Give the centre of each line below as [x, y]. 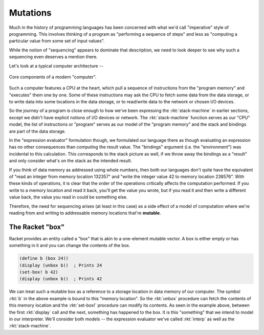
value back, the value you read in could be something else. [68, 197]
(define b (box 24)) [44, 258]
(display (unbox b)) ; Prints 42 [61, 279]
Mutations [30, 13]
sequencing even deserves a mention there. [53, 57]
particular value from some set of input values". [57, 41]
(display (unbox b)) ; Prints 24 [61, 265]
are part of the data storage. [37, 131]
